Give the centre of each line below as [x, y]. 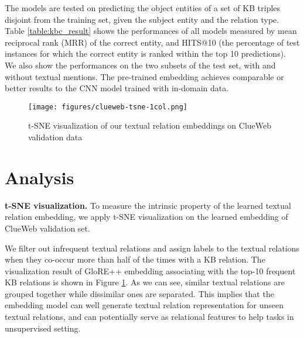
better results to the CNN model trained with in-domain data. [117, 88]
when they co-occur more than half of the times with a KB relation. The [135, 259]
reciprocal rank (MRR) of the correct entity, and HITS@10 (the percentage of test [152, 42]
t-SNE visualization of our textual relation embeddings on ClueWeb [150, 125]
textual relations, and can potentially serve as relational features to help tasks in [149, 317]
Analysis [40, 177]
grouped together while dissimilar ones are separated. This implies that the [139, 293]
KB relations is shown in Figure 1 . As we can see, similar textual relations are [145, 282]
